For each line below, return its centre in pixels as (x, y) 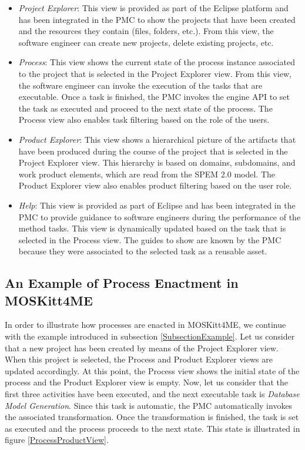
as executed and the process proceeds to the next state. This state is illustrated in (152, 428)
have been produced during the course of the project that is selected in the (153, 151)
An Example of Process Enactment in (122, 283)
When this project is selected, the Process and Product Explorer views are (139, 359)
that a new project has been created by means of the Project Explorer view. (142, 347)
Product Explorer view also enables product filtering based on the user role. (155, 185)
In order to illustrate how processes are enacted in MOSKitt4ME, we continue (145, 325)
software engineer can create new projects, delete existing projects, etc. (146, 42)
